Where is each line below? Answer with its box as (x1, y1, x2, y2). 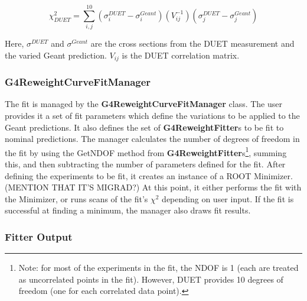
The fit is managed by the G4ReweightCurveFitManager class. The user (5, 98, 283, 110)
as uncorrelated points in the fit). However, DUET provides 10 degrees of (18, 273, 283, 285)
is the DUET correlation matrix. (122, 48, 240, 61)
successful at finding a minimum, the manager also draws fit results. (5, 204, 251, 216)
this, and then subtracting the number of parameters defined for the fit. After (5, 158, 286, 170)
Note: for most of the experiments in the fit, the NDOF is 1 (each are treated (18, 261, 299, 274)
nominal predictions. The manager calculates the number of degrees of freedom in (5, 132, 300, 145)
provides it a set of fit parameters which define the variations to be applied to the (5, 109, 300, 121)
